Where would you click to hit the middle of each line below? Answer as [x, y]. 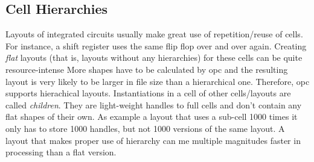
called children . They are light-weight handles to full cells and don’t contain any [154, 104]
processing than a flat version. [61, 152]
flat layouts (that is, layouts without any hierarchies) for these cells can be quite [154, 58]
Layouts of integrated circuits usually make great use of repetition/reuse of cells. [154, 34]
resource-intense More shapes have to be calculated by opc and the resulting [147, 69]
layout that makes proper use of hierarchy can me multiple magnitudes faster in [153, 140]
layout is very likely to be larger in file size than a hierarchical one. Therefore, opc [158, 81]
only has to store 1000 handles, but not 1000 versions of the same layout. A [145, 128]
